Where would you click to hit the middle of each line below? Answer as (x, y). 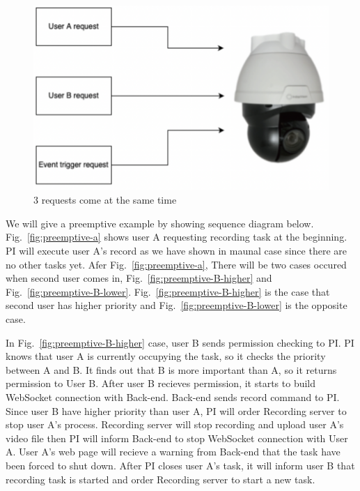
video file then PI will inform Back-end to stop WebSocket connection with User (177, 438)
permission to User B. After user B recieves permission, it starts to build (161, 383)
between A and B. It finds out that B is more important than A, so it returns (171, 369)
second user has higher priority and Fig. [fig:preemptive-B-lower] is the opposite (177, 305)
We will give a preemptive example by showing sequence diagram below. (160, 223)
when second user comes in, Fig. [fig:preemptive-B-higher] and (139, 278)
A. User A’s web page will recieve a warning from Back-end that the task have (173, 452)
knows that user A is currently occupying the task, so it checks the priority (166, 356)
